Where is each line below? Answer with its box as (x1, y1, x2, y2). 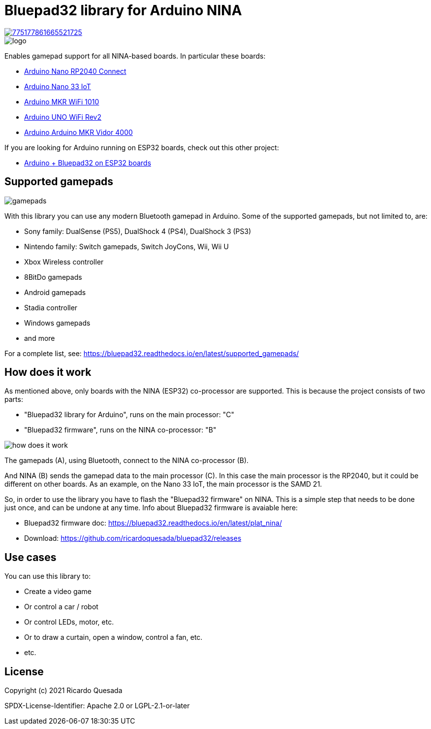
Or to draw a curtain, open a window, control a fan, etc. (24, 633, 203, 642)
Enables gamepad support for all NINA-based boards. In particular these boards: (4, 51, 266, 60)
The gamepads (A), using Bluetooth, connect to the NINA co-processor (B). (4, 456, 249, 465)
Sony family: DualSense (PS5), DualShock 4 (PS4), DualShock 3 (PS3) (24, 227, 251, 235)
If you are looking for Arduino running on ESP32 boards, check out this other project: (4, 143, 279, 152)
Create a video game (24, 587, 92, 596)
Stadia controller (24, 303, 78, 312)
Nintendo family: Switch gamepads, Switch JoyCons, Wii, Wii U (24, 242, 229, 251)
